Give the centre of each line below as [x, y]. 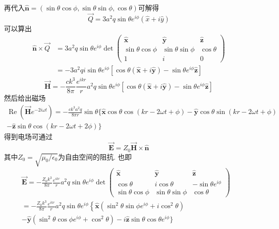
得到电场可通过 [28, 137]
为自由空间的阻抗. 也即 [95, 156]
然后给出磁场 [25, 98]
